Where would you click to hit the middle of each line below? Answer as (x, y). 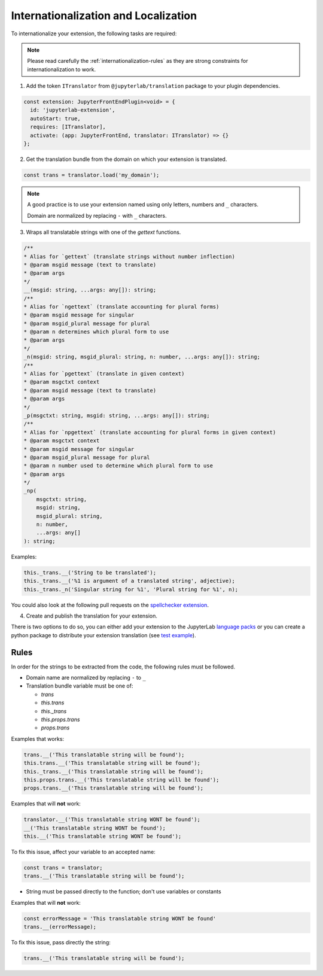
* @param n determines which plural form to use (96, 332)
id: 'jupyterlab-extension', (73, 110)
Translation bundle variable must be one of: (80, 686)
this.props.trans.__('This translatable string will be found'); (121, 780)
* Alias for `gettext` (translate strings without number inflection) (129, 256)
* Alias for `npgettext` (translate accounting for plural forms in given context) (150, 432)
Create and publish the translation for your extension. (92, 616)
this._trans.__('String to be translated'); (90, 572)
